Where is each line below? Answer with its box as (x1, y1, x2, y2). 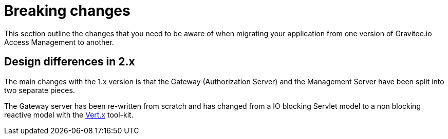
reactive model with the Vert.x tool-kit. (4, 110, 134, 119)
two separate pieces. (4, 85, 75, 95)
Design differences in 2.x (4, 55, 135, 68)
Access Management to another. (4, 37, 114, 47)
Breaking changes (4, 2, 130, 19)
